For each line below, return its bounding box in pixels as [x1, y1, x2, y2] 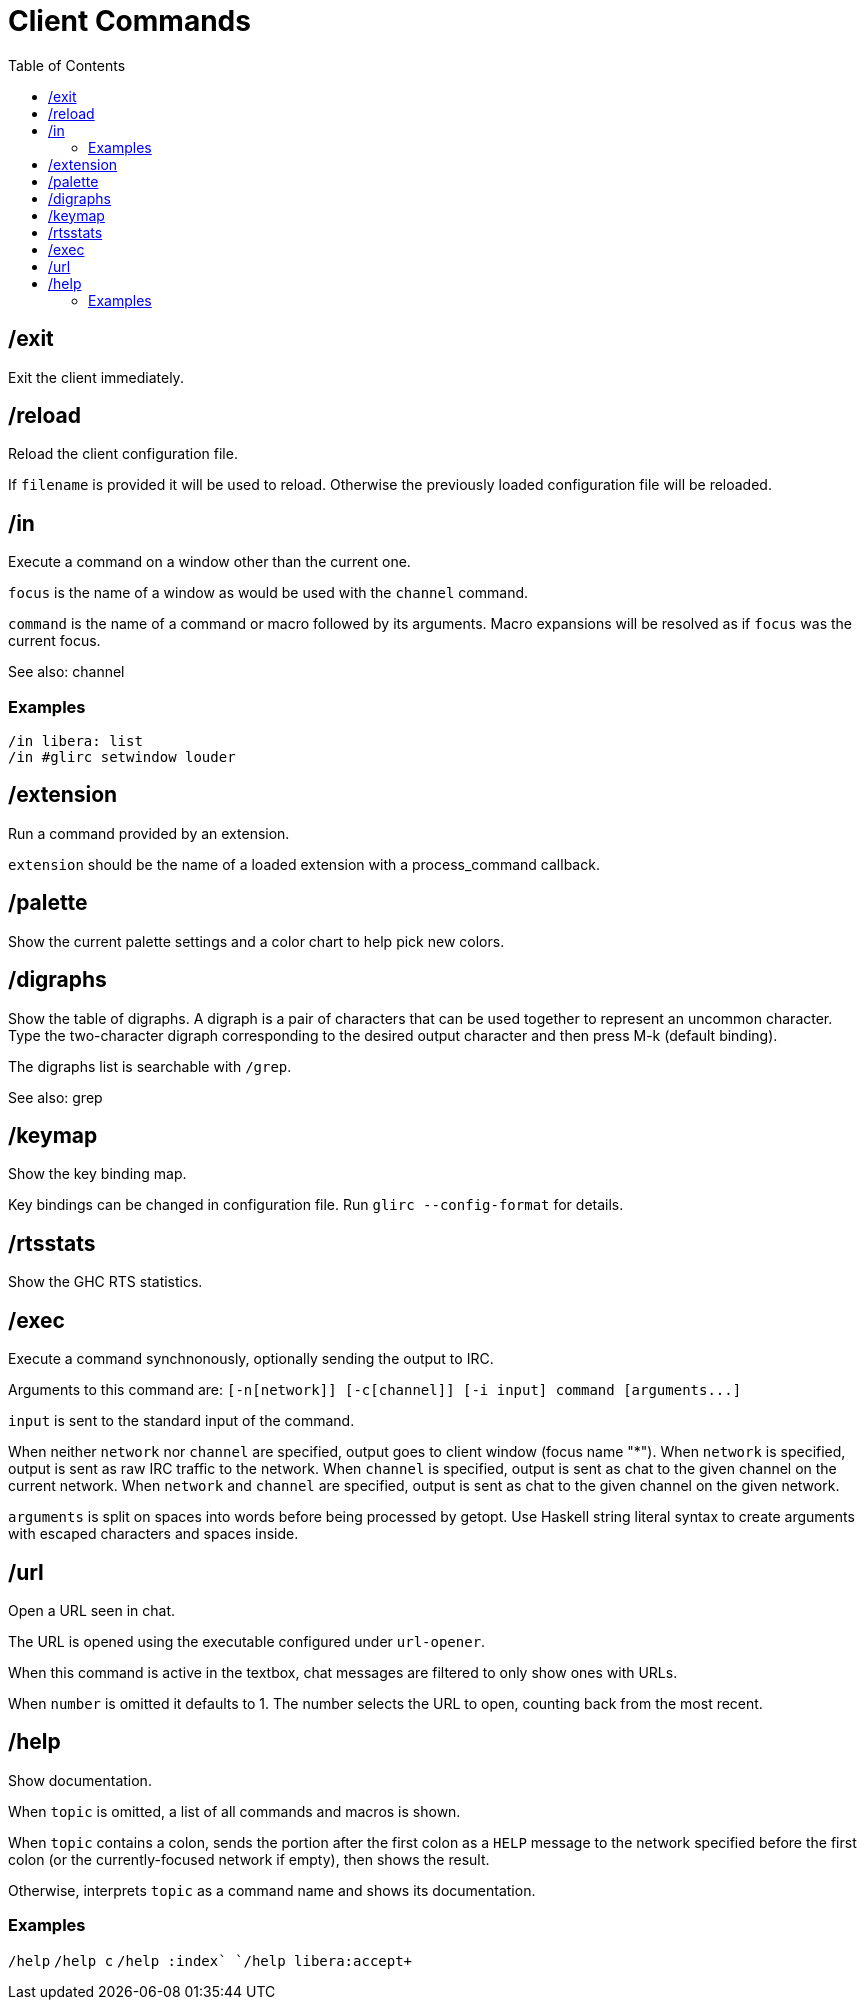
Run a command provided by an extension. [8, 824, 290, 842]
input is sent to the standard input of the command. [8, 1412, 355, 1430]
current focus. [8, 632, 101, 650]
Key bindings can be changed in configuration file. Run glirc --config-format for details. [8, 1196, 624, 1214]
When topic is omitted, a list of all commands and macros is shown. [8, 1802, 461, 1820]
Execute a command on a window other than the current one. [8, 553, 411, 571]
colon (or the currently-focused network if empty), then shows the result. [8, 1850, 490, 1868]
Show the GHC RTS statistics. [8, 1273, 203, 1291]
